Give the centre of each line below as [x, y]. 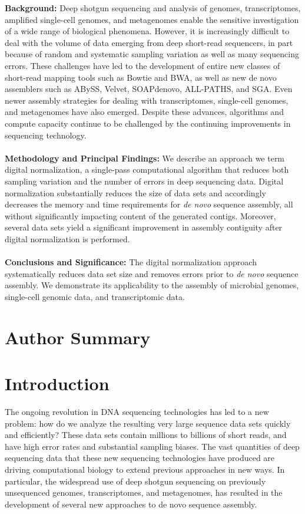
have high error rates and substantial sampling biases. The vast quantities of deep [152, 446]
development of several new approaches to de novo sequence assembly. [131, 504]
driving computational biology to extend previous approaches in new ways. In [145, 469]
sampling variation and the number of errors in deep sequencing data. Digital [144, 181]
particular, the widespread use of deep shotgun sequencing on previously [135, 481]
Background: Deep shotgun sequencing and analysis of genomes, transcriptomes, [153, 8]
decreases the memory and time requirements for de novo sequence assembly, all [149, 204]
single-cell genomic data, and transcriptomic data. [95, 296]
